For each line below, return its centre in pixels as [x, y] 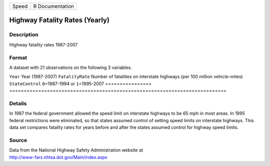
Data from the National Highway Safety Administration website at [76, 150]
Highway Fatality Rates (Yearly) [59, 20]
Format [18, 57]
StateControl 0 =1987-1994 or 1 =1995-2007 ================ [80, 83]
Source [18, 140]
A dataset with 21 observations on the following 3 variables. [70, 67]
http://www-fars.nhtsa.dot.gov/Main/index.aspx [58, 157]
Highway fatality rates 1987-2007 [43, 44]
